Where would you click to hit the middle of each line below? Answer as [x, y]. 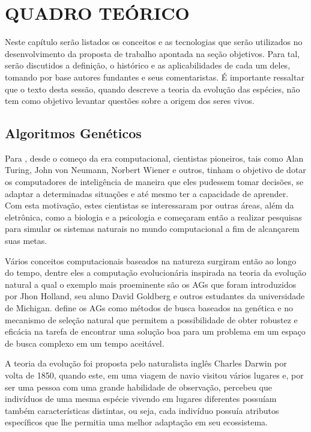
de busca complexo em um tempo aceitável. [85, 343]
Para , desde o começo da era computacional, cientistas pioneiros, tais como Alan [154, 158]
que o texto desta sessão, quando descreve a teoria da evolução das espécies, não [152, 89]
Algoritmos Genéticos [73, 133]
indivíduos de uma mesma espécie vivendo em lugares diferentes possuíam [141, 399]
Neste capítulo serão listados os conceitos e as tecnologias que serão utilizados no [154, 42]
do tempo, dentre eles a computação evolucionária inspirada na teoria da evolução [155, 272]
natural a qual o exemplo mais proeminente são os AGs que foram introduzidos [151, 284]
